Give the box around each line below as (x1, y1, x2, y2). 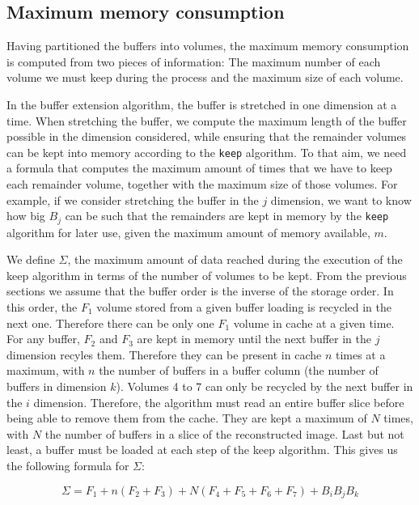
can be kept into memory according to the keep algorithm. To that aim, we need (6, 143, 407, 160)
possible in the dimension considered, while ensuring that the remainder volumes (6, 128, 407, 145)
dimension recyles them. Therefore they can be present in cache (6, 346, 322, 363)
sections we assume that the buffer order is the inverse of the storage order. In (6, 282, 394, 299)
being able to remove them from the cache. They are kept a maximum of (6, 410, 367, 426)
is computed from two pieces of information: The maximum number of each (6, 53, 381, 70)
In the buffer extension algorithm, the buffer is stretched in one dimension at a (6, 95, 397, 112)
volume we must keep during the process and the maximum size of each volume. (6, 69, 404, 86)
